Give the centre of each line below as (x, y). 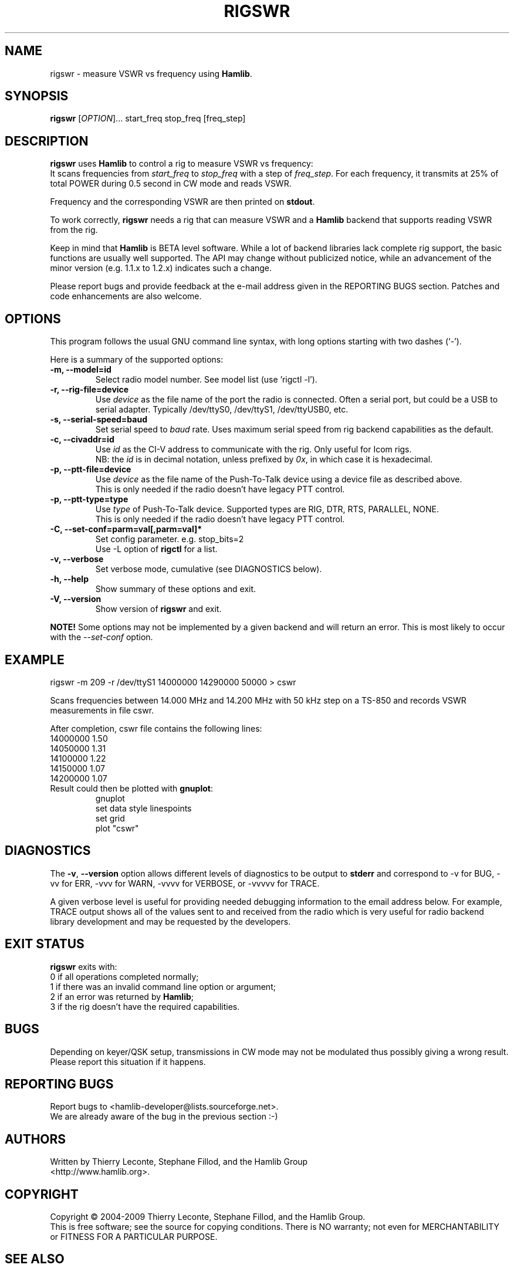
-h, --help (69, 579)
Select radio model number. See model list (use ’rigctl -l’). (206, 380)
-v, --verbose (77, 559)
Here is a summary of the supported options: (137, 360)
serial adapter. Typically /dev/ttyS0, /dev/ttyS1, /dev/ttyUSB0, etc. (222, 410)
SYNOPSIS (37, 96)
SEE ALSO (35, 1259)
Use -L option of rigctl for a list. (156, 549)
